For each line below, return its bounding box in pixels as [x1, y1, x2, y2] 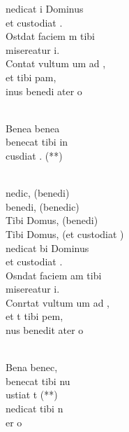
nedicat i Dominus [6, 1, 84, 15]
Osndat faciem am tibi [6, 267, 102, 282]
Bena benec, [6, 360, 58, 375]
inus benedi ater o [6, 83, 82, 98]
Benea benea [6, 120, 60, 135]
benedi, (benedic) [6, 199, 79, 214]
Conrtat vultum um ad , [6, 295, 110, 309]
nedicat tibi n [6, 401, 63, 416]
